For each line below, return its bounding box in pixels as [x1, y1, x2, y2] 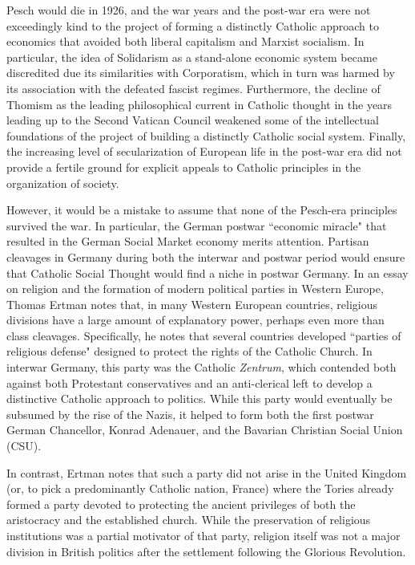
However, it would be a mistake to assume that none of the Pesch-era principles [6, 201, 397, 218]
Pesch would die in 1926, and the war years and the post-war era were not [6, 2, 371, 18]
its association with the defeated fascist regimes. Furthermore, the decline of [6, 79, 381, 96]
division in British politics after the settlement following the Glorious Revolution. [6, 543, 406, 559]
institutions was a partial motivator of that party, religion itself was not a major [6, 527, 401, 543]
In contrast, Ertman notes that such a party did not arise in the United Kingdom [6, 464, 407, 481]
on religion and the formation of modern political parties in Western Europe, [6, 280, 384, 297]
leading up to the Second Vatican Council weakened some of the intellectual [6, 112, 379, 128]
